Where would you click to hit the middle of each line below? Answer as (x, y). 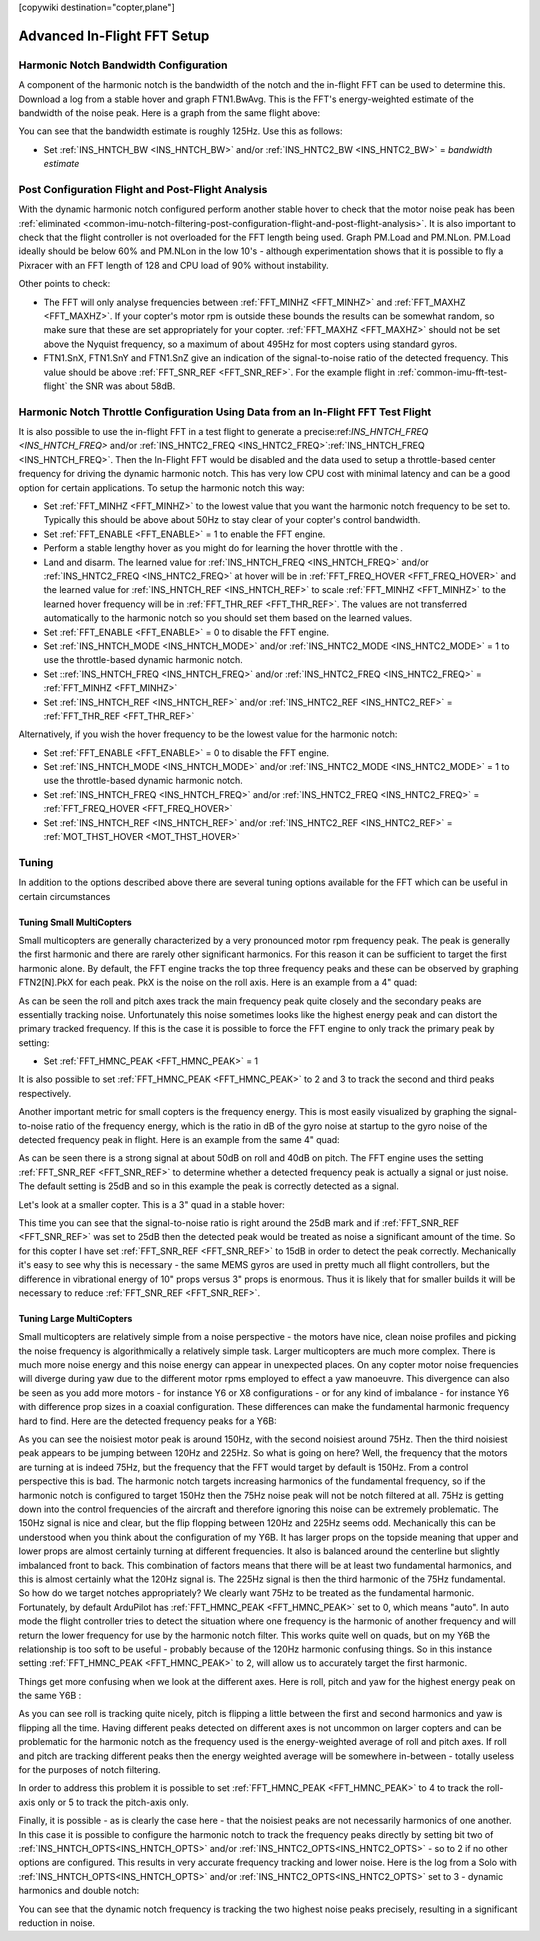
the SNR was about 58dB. (122, 386)
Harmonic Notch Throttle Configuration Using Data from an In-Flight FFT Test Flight (225, 412)
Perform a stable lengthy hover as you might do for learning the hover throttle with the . (223, 548)
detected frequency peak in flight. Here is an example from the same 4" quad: (179, 1140)
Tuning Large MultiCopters (75, 1318)
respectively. (45, 1093)
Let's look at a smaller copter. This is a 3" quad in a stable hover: (151, 1204)
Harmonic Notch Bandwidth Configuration (123, 65)
